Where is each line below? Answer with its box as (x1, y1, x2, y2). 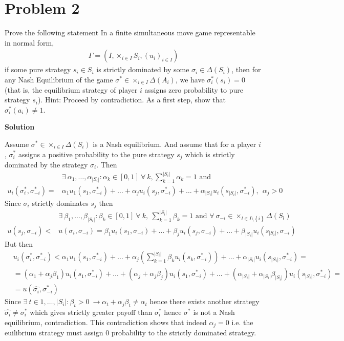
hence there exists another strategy (149, 296, 260, 307)
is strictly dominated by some (96, 64, 189, 75)
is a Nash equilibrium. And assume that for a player (93, 138, 256, 149)
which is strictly (185, 148, 235, 159)
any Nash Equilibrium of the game (5, 74, 113, 84)
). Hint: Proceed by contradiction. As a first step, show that (37, 94, 226, 105)
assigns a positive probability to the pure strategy (18, 148, 175, 159)
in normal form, (5, 37, 54, 48)
